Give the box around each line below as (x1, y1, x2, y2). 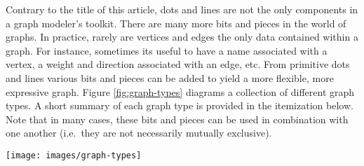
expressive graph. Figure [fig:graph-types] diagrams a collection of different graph (6, 84, 355, 99)
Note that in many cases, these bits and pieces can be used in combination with (6, 111, 349, 126)
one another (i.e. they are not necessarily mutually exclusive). (6, 125, 272, 140)
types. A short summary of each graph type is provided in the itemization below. (6, 98, 353, 113)
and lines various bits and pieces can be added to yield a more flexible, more (6, 70, 334, 85)
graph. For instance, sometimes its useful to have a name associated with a (6, 43, 328, 57)
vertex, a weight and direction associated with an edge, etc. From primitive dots (6, 57, 350, 71)
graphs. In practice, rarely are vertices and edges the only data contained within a (6, 29, 358, 44)
